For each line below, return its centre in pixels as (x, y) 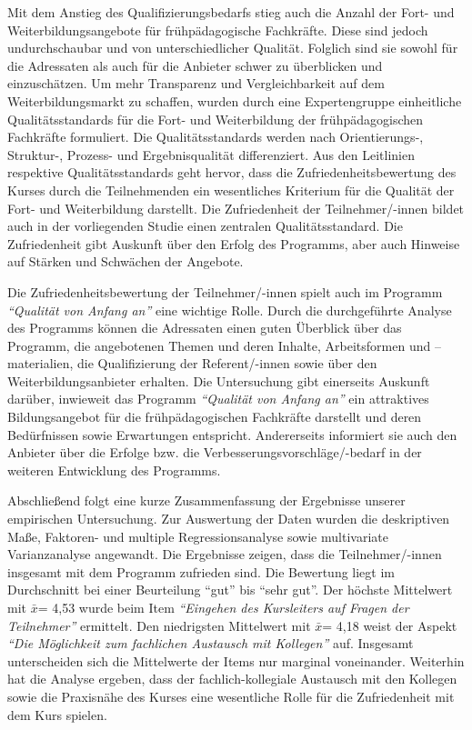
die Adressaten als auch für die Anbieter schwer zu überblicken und (195, 65)
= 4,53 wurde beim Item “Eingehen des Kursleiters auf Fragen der (223, 607)
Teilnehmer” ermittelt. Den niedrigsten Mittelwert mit (159, 625)
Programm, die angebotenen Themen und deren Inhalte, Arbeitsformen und (219, 345)
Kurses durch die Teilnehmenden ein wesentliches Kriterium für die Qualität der (231, 190)
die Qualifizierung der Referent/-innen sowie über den (227, 363)
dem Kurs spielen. (57, 714)
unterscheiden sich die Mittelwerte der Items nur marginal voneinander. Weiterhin (236, 660)
